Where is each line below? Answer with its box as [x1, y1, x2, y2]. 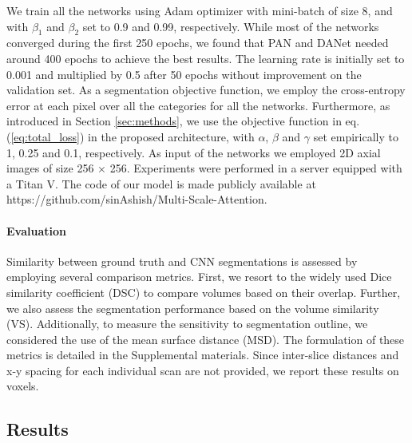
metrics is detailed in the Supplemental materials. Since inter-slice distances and [6, 346, 399, 363]
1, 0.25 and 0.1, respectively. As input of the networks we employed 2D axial [6, 144, 381, 160]
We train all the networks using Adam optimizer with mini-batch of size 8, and [6, 2, 393, 18]
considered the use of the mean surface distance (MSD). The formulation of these [6, 330, 405, 347]
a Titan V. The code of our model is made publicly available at [6, 175, 316, 192]
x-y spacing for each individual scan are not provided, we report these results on [6, 362, 399, 378]
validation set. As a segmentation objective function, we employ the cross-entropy [6, 81, 406, 98]
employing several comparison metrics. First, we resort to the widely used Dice [6, 268, 392, 285]
